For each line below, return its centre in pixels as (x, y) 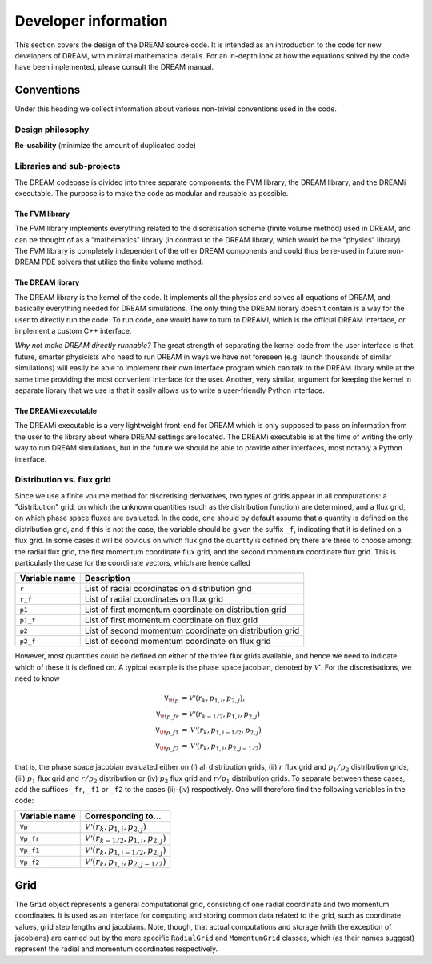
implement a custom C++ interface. (73, 331)
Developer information (91, 21)
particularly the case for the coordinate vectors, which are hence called (133, 563)
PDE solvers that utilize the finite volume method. (122, 262)
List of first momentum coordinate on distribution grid (186, 610)
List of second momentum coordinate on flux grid (178, 642)
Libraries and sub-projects (68, 166)
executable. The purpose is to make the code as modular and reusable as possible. (152, 193)
